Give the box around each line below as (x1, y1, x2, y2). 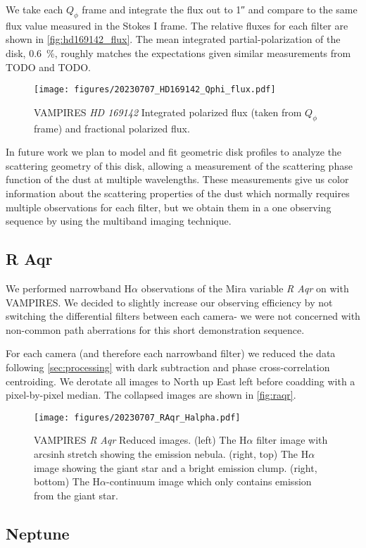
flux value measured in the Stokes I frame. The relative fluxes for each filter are (6, 18, 348, 32)
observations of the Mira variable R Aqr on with (141, 280, 349, 295)
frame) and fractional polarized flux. (34, 120, 190, 135)
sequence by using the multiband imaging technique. (6, 213, 232, 228)
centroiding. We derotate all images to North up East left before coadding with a (6, 373, 355, 388)
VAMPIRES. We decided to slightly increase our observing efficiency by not (6, 294, 333, 309)
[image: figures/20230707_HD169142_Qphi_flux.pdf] (34, 85, 276, 95)
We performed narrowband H (6, 280, 132, 295)
